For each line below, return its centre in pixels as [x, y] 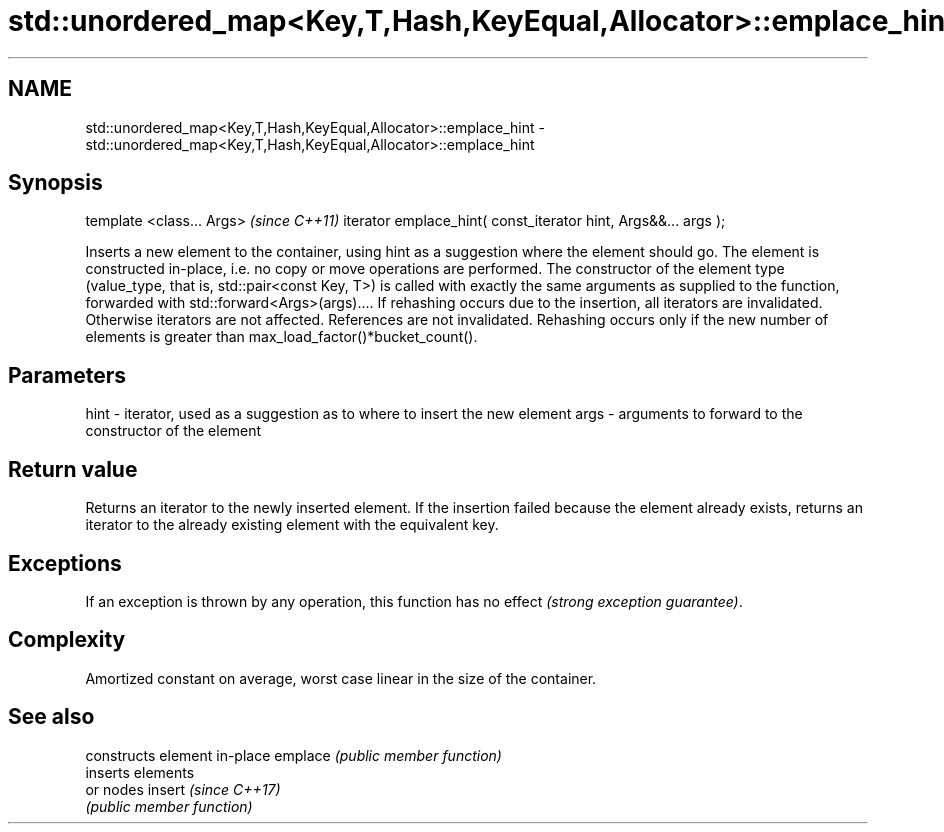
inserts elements [140, 772]
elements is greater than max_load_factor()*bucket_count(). [281, 337]
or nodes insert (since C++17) [183, 789]
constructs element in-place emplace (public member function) [293, 755]
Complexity [67, 640]
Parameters [67, 375]
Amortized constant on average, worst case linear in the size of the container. [341, 678]
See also [51, 717]
